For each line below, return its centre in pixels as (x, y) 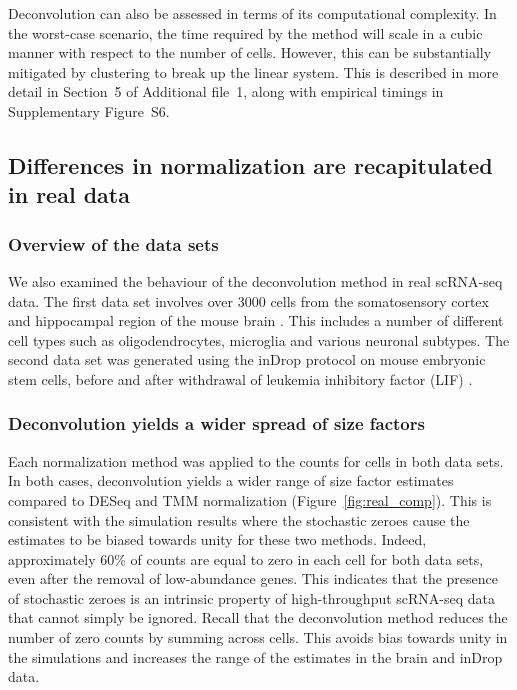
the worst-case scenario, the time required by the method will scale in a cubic (245, 32)
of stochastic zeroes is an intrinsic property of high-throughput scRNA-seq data (252, 597)
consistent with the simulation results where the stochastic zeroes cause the (239, 519)
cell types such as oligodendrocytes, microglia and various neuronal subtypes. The (259, 339)
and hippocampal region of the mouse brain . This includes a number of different (256, 320)
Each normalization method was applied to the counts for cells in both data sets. (256, 460)
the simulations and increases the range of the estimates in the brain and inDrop (255, 656)
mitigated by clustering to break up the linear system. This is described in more (253, 71)
